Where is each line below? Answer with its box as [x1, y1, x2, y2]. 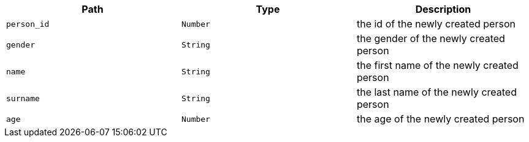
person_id [6, 19, 50, 29]
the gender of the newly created [356, 32, 505, 44]
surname [6, 93, 40, 103]
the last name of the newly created [356, 86, 517, 98]
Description [415, 3, 471, 15]
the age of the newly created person [356, 113, 525, 125]
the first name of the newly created [356, 59, 519, 71]
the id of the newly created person [356, 18, 516, 30]
